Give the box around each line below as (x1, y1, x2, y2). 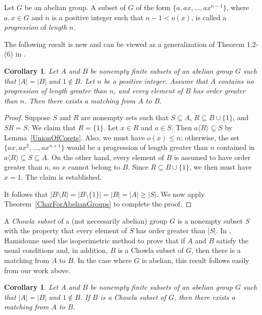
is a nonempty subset (177, 215, 243, 226)
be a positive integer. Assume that (103, 75, 208, 86)
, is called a (191, 12, 227, 22)
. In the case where (73, 255, 132, 266)
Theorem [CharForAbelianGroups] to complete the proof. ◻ (4, 198, 192, 209)
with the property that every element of (4, 225, 127, 236)
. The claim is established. (21, 171, 102, 182)
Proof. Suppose (4, 112, 50, 123)
